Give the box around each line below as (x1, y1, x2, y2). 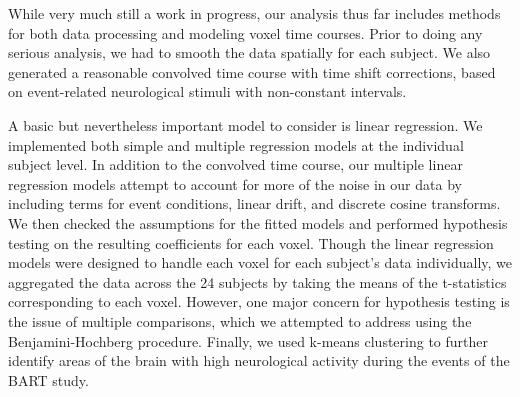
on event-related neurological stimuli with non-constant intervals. (8, 81, 407, 102)
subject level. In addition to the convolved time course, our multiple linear (8, 154, 463, 175)
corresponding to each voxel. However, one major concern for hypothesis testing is (8, 291, 510, 312)
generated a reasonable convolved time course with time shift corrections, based (8, 61, 496, 82)
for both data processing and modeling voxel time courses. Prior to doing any (8, 22, 483, 43)
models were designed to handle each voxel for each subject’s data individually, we (8, 252, 512, 273)
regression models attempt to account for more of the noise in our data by (8, 173, 462, 194)
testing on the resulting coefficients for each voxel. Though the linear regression (8, 232, 494, 253)
